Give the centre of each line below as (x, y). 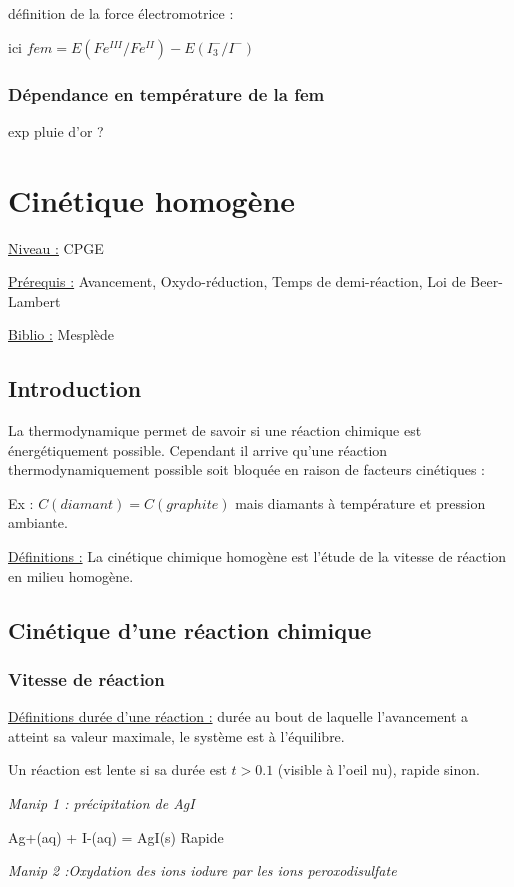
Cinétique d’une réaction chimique (190, 629)
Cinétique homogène (152, 199)
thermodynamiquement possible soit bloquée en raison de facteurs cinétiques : (246, 469)
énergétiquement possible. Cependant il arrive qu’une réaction (198, 449)
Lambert (34, 300)
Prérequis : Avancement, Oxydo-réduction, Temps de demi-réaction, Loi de (237, 281)
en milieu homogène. (71, 575)
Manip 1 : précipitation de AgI (101, 803)
